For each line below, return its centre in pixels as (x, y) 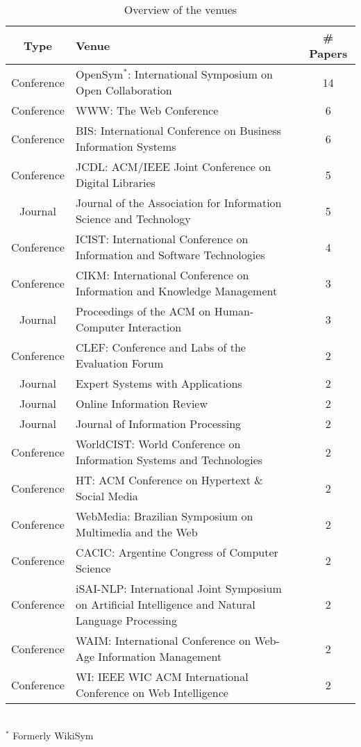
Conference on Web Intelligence (152, 692)
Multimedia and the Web (136, 532)
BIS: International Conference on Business (178, 130)
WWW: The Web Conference (147, 110)
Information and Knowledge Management (176, 291)
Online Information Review (142, 403)
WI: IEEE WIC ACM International (162, 676)
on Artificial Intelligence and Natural (165, 604)
